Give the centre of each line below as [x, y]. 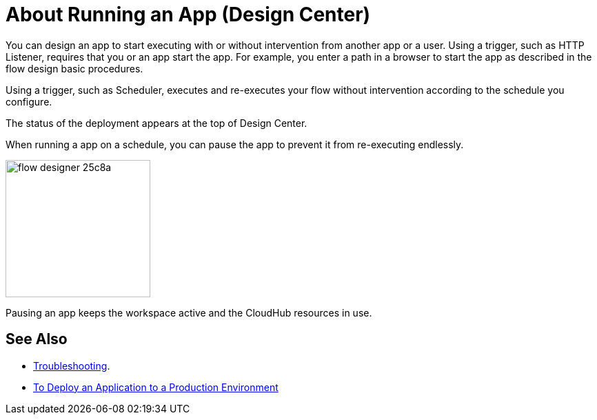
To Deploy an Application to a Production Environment [156, 387]
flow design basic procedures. [74, 68]
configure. [29, 101]
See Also [37, 339]
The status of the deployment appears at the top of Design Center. [156, 123]
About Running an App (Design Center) [188, 14]
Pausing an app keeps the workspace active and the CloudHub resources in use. [189, 312]
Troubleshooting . [72, 366]
